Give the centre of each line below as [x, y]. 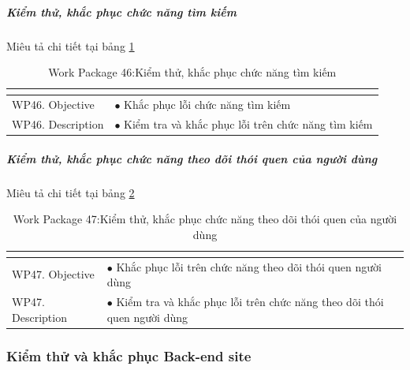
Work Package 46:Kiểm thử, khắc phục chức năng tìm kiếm [192, 72]
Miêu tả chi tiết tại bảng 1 [71, 45]
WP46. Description [58, 123]
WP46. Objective [53, 104]
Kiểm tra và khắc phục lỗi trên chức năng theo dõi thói [250, 301]
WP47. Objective [53, 274]
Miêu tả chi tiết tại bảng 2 [71, 192]
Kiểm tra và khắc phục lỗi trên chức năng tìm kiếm [248, 123]
